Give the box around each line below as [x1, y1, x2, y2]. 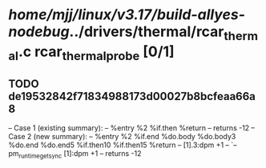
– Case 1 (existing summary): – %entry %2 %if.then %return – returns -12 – [8, 123, 255, 133]
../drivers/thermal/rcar [69, 22, 224, 41]
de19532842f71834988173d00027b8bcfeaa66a [8, 90, 256, 103]
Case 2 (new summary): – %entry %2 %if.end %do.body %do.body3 [8, 132, 236, 142]
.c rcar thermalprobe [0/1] [18, 42, 175, 63]
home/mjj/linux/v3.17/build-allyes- [8, 6, 246, 24]
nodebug [8, 22, 70, 41]
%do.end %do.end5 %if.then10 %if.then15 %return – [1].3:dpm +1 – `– [8, 140, 238, 150]
